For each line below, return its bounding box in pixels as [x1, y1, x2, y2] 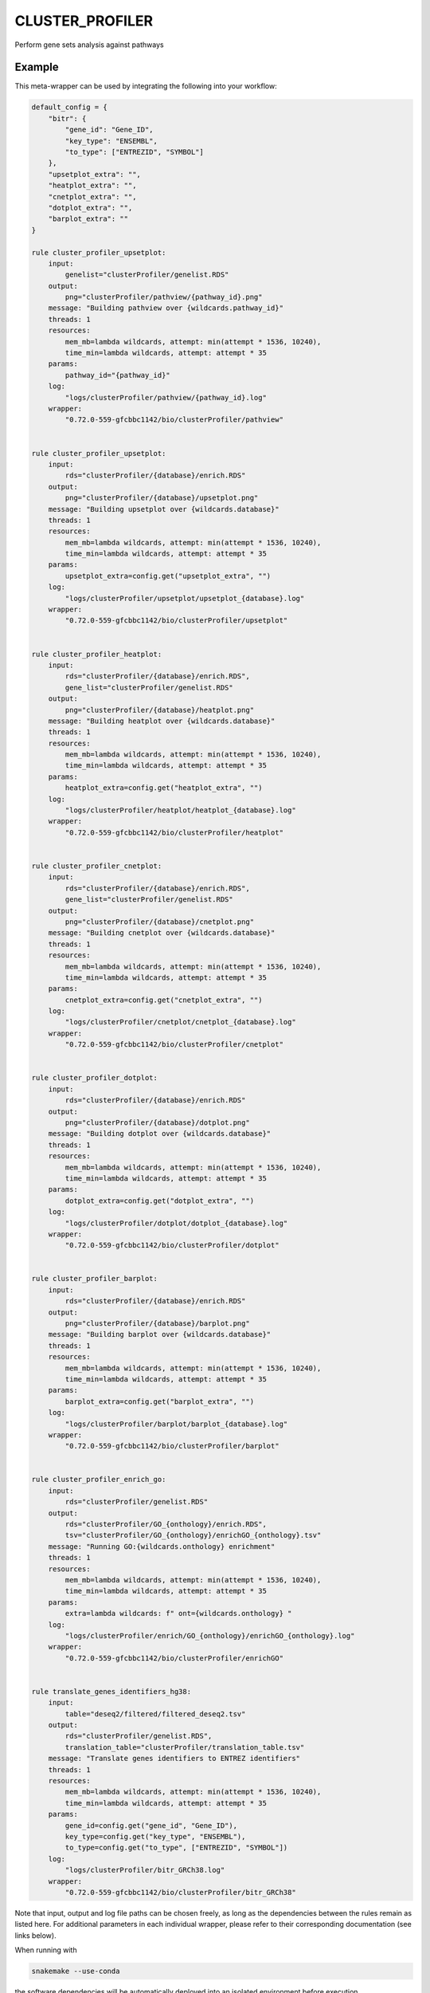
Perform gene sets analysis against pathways [14, 40, 164, 49]
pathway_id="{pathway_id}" [64, 371, 170, 379]
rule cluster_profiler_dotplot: [31, 1073, 158, 1083]
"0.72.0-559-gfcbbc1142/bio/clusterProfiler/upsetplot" [64, 616, 288, 625]
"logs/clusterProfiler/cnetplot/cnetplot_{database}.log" [64, 1017, 296, 1027]
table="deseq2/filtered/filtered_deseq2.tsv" [64, 1709, 246, 1718]
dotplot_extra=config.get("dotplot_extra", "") [64, 1196, 255, 1205]
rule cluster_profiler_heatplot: [31, 650, 162, 658]
